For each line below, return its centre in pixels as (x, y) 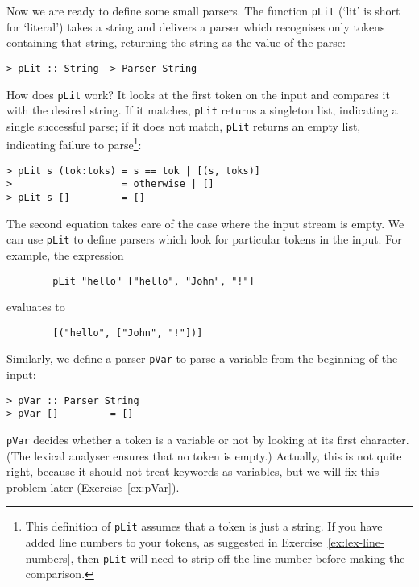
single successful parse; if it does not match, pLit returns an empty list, (184, 125)
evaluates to (36, 307)
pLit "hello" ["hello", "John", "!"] (153, 281)
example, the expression (65, 254)
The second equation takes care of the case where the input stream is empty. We (205, 223)
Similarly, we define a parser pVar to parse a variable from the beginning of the (202, 358)
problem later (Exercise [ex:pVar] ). (93, 487)
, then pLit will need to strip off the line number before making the (238, 558)
